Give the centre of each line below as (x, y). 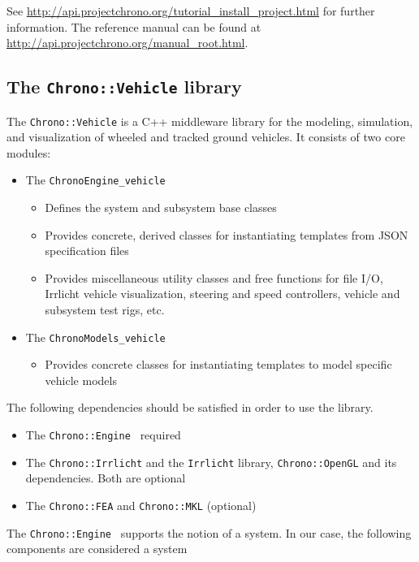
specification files (87, 251)
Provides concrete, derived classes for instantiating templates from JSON (227, 234)
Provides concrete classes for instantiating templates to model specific (218, 364)
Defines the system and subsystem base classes (161, 208)
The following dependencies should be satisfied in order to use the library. (190, 407)
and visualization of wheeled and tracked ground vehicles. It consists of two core (206, 137)
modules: (29, 152)
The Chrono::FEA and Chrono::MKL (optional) (141, 505)
